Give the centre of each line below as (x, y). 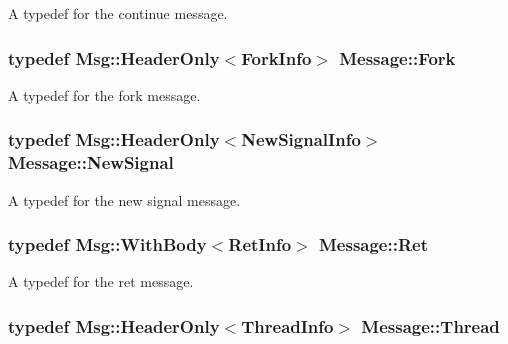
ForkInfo (276, 57)
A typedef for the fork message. (104, 94)
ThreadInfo (287, 325)
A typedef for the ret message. (101, 281)
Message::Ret (373, 244)
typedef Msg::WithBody (107, 244)
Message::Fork (397, 57)
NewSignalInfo (301, 139)
